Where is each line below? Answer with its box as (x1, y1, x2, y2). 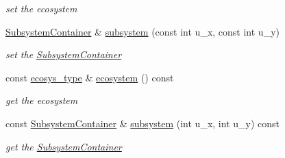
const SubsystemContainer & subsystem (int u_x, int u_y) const (5, 116, 280, 130)
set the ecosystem (5, 1, 77, 15)
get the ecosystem (5, 93, 78, 107)
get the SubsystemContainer (5, 139, 122, 153)
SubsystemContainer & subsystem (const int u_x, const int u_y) (5, 24, 280, 38)
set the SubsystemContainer (5, 47, 122, 62)
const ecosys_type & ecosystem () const (5, 70, 174, 84)
